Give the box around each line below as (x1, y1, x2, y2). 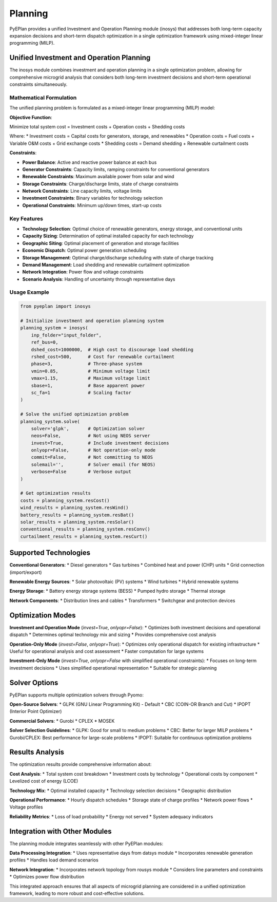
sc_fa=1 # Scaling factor (31, 389, 132, 396)
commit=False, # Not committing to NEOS (31, 455, 153, 460)
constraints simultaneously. (9, 81, 68, 87)
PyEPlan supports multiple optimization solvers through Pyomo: (9, 691, 144, 698)
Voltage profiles (9, 804, 43, 810)
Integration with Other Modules (9, 827, 112, 836)
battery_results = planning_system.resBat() (20, 512, 134, 518)
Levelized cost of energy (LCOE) (9, 778, 78, 784)
